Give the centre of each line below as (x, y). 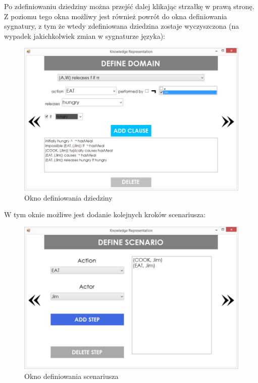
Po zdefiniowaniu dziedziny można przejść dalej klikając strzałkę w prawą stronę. (129, 6)
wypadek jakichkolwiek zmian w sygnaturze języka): (85, 36)
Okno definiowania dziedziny (68, 197)
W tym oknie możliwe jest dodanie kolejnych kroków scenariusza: (105, 214)
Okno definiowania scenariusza (71, 376)
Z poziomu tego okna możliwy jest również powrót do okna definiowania (116, 16)
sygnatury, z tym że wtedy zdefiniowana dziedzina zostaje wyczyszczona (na (122, 26)
